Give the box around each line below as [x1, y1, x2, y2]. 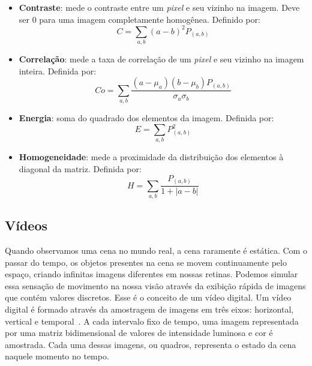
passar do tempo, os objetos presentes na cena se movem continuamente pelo [5, 256, 287, 268]
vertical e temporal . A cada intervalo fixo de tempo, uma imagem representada [5, 314, 299, 327]
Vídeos [5, 216, 48, 235]
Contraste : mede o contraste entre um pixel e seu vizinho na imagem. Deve [19, 1, 300, 13]
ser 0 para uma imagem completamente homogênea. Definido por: [19, 13, 260, 25]
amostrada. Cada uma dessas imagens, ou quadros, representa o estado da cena [5, 338, 296, 350]
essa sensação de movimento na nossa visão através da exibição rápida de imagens [5, 279, 306, 292]
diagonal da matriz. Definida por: [19, 162, 142, 175]
